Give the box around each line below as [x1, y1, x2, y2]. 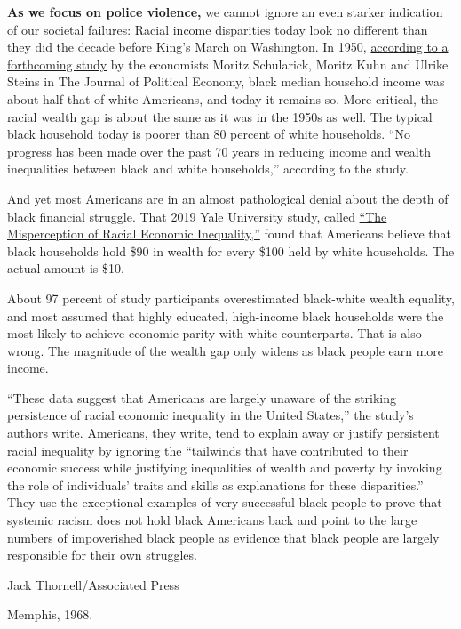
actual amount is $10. [7, 259, 124, 278]
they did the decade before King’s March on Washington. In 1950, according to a [7, 37, 449, 56]
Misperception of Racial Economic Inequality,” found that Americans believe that [7, 224, 451, 243]
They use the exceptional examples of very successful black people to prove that [7, 493, 442, 512]
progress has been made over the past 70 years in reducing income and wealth [7, 141, 431, 160]
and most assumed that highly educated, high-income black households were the [7, 306, 444, 325]
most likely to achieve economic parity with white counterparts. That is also [7, 324, 422, 343]
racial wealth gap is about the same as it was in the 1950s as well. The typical [7, 107, 433, 125]
